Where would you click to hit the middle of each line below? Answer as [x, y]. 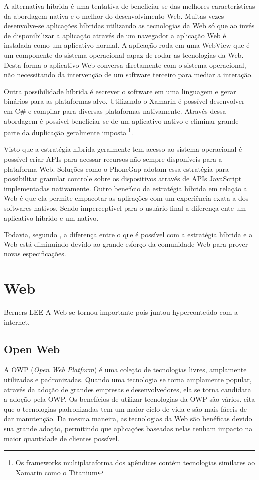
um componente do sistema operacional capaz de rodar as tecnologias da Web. [124, 55]
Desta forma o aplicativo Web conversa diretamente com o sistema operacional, [125, 65]
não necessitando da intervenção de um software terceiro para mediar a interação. [129, 75]
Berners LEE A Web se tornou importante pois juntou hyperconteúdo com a [121, 312]
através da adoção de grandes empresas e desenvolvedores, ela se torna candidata [128, 389]
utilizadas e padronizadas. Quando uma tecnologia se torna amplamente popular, [128, 379]
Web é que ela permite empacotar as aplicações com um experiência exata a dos [126, 198]
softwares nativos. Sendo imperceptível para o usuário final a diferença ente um [125, 207]
